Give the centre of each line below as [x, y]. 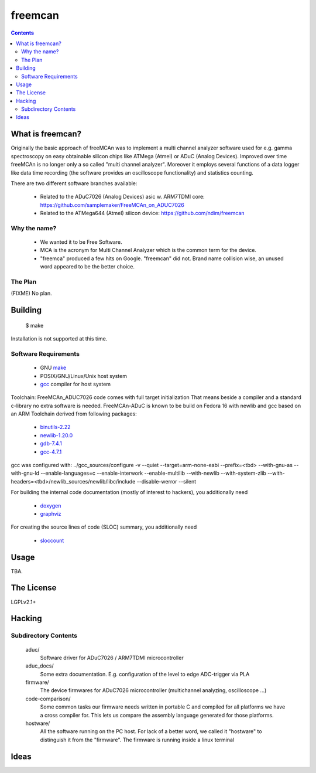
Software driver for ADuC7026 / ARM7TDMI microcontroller [112, 658]
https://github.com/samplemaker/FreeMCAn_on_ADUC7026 [112, 205]
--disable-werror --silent [166, 481]
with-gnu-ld [25, 473]
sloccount [52, 540]
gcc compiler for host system [75, 384]
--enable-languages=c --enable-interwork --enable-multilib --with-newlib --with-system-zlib [153, 473]
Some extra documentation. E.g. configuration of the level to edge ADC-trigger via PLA [145, 674]
